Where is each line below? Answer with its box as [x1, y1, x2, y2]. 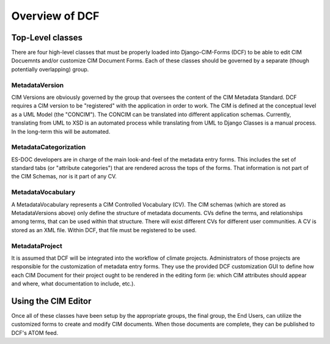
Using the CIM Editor [11, 296, 92, 306]
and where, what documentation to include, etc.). [11, 280, 136, 287]
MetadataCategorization [11, 143, 86, 152]
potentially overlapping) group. [11, 65, 89, 73]
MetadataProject [11, 241, 62, 250]
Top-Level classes [11, 32, 82, 43]
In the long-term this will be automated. [11, 128, 111, 135]
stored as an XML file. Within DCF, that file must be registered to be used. [11, 226, 197, 233]
